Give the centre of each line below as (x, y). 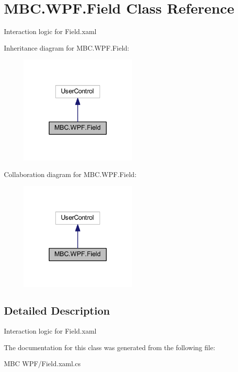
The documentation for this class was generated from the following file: (110, 347)
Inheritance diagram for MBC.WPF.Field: (67, 47)
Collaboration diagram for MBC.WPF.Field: (70, 174)
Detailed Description (57, 310)
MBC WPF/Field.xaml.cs (42, 363)
